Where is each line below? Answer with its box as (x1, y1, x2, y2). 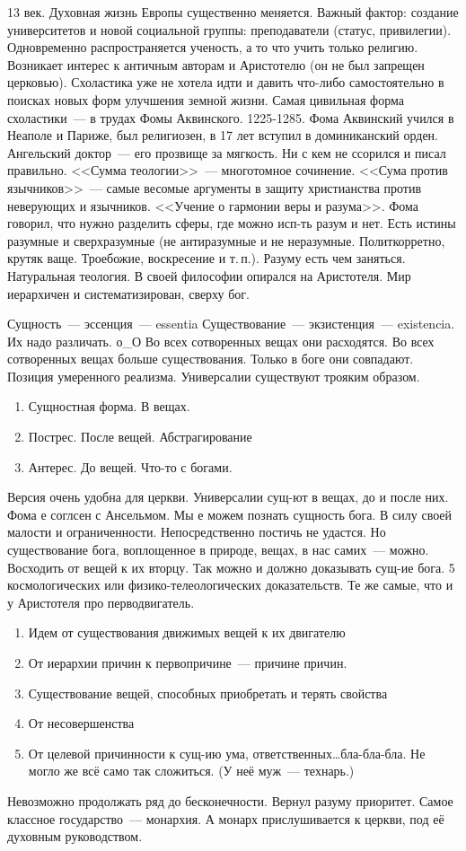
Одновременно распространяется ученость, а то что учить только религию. (7, 38, 418, 57)
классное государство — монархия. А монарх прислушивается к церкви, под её (7, 809, 444, 828)
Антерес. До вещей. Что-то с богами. (28, 457, 233, 476)
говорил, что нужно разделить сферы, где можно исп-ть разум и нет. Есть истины (7, 214, 456, 232)
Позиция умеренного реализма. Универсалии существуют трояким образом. (7, 366, 420, 385)
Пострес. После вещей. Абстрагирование (28, 427, 252, 446)
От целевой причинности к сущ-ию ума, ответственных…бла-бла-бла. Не (28, 743, 426, 762)
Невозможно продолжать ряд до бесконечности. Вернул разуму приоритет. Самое (7, 791, 453, 810)
